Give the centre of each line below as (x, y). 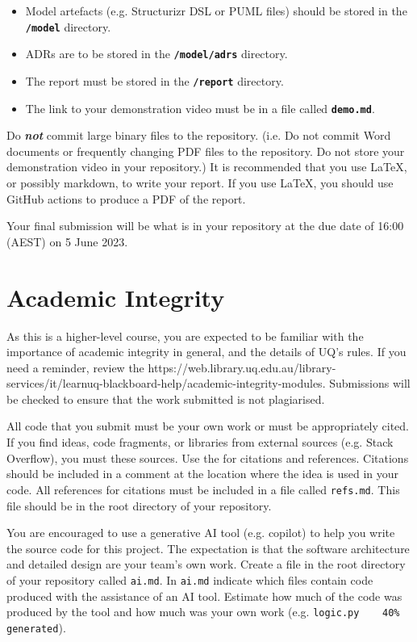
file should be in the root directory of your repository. (139, 505)
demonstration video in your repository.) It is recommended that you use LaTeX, (207, 167)
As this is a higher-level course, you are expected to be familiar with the (185, 336)
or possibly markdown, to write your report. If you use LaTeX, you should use (200, 183)
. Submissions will (366, 383)
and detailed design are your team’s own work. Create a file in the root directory (206, 564)
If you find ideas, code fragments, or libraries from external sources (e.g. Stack (200, 442)
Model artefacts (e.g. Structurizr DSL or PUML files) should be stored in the (216, 10)
